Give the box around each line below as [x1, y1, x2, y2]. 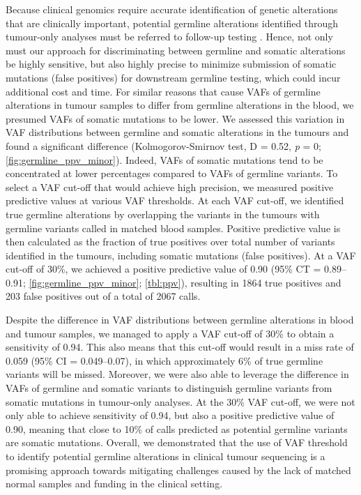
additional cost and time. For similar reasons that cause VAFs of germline [6, 84, 321, 98]
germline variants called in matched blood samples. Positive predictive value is [6, 220, 341, 235]
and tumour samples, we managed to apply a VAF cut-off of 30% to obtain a [6, 326, 335, 340]
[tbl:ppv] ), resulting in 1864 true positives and [145, 275, 341, 289]
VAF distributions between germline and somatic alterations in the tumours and [6, 125, 349, 139]
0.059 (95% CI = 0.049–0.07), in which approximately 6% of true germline [6, 353, 323, 367]
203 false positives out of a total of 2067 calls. [6, 289, 201, 303]
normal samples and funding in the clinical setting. [6, 476, 223, 491]
